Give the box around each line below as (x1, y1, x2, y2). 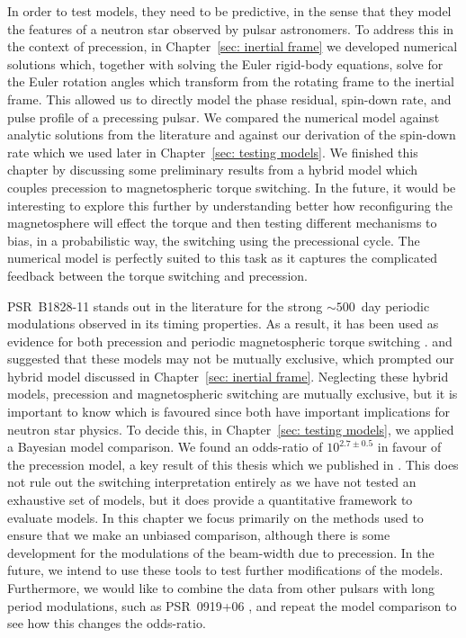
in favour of (377, 437, 442, 456)
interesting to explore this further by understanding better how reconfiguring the (7, 195, 453, 214)
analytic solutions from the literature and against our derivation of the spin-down (7, 125, 456, 144)
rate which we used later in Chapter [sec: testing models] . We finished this (7, 142, 418, 161)
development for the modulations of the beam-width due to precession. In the (7, 543, 435, 562)
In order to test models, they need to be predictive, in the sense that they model (7, 2, 452, 20)
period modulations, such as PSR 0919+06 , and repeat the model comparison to (7, 596, 457, 615)
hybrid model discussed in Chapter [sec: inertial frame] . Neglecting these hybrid (7, 366, 449, 385)
